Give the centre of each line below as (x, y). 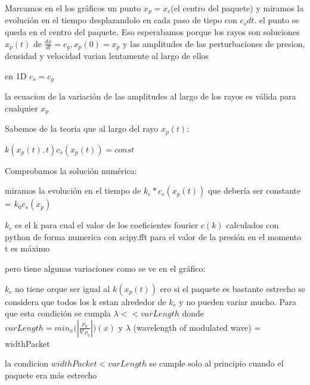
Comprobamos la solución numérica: (71, 170)
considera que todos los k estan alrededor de (86, 301)
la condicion (27, 363)
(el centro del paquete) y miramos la (237, 8)
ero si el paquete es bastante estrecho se (233, 288)
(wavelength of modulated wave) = (197, 327)
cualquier (21, 108)
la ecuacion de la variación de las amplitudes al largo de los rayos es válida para (151, 96)
